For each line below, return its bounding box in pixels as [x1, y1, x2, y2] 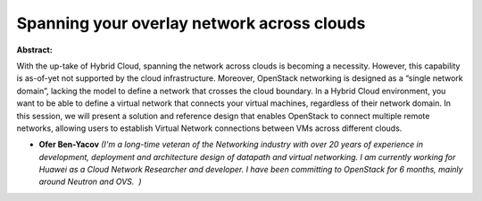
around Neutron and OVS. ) [38, 176, 142, 187]
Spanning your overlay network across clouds [16, 13, 366, 33]
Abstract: [16, 44, 53, 55]
